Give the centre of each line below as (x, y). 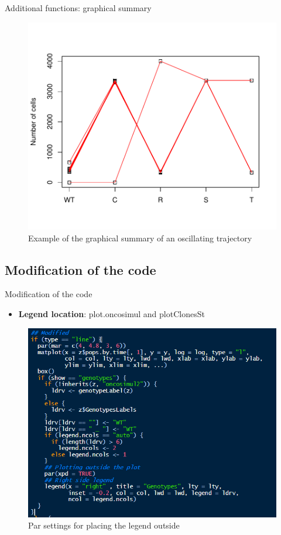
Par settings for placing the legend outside (104, 525)
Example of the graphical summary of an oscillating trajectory (140, 238)
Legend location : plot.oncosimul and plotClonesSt (112, 313)
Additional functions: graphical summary (78, 8)
